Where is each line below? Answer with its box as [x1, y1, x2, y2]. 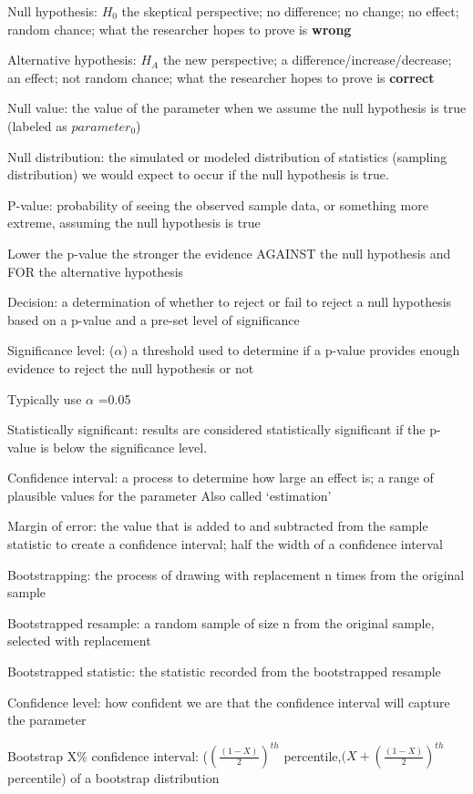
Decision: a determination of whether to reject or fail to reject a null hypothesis [7, 292, 452, 311]
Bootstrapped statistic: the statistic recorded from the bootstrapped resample [7, 662, 441, 681]
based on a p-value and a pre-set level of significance [7, 310, 300, 329]
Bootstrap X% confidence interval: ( [7, 746, 209, 765]
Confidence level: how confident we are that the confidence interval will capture [7, 692, 450, 711]
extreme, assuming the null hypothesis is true [7, 213, 261, 232]
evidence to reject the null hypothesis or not [7, 358, 254, 377]
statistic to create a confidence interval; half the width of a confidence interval [7, 534, 443, 554]
